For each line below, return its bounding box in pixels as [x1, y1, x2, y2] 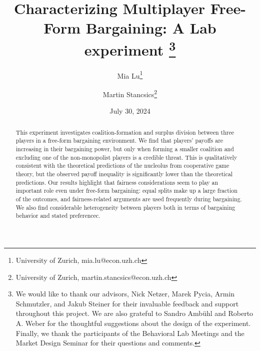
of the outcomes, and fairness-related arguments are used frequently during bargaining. [15, 194, 242, 203]
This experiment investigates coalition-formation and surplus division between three [15, 128, 234, 136]
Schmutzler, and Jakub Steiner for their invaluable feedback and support [15, 298, 239, 308]
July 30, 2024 [109, 106, 150, 116]
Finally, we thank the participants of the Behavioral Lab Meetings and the [15, 327, 244, 338]
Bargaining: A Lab [85, 18, 216, 38]
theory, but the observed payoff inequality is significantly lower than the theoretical [15, 170, 233, 178]
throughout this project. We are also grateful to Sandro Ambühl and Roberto [15, 308, 253, 318]
